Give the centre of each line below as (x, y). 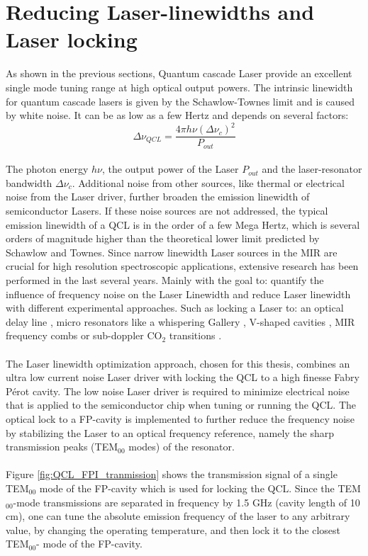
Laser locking (72, 39)
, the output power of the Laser (171, 169)
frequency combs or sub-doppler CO (84, 335)
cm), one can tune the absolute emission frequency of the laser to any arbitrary (178, 516)
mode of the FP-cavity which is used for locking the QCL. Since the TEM (200, 488)
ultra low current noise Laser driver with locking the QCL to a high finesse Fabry (183, 377)
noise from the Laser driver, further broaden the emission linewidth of (158, 197)
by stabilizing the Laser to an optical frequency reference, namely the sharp (170, 432)
